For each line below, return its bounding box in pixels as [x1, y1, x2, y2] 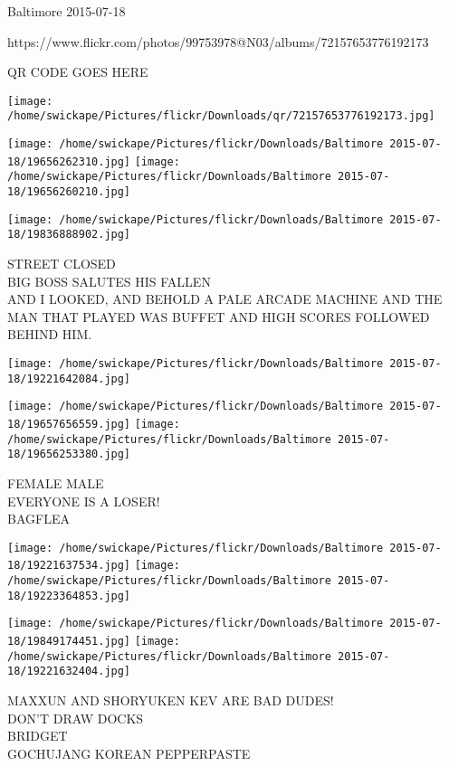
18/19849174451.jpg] [7, 635, 131, 648]
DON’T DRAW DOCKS [7, 708, 144, 727]
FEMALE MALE [7, 473, 104, 492]
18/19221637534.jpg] [7, 559, 131, 572]
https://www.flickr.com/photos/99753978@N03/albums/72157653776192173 [7, 32, 429, 51]
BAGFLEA [7, 509, 70, 528]
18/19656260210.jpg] [7, 185, 131, 199]
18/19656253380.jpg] [7, 448, 131, 461]
